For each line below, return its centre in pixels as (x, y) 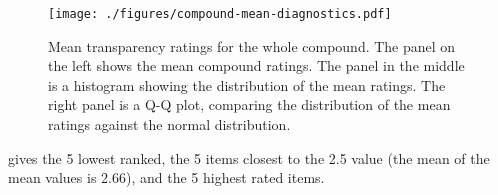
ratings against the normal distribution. (169, 124)
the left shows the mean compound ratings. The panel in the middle (256, 65)
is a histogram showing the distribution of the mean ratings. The (247, 84)
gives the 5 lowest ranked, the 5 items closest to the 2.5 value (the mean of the (249, 157)
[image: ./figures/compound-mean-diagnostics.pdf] (220, 14)
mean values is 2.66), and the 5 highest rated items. (166, 177)
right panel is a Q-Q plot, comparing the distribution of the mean (249, 104)
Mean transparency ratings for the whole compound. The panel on (252, 45)
